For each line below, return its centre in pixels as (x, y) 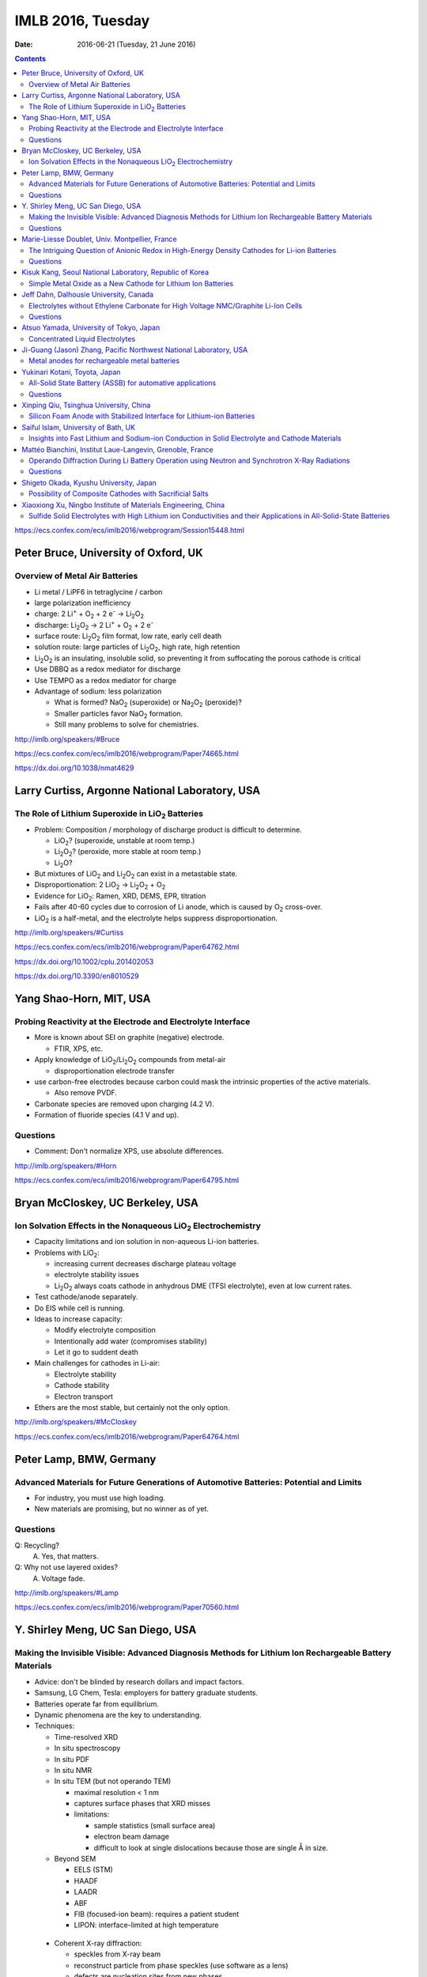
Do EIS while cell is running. (80, 1308)
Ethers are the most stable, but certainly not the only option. (132, 1408)
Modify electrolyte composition (105, 1330)
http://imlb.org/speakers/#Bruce (67, 739)
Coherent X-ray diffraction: (98, 1943)
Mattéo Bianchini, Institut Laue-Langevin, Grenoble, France (117, 449)
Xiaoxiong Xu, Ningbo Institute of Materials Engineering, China (123, 505)
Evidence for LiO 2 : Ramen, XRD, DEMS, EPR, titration (120, 896)
